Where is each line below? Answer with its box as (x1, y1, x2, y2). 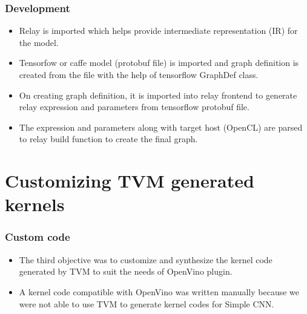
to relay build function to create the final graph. (19, 132, 198, 145)
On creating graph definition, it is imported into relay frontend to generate (19, 88, 297, 101)
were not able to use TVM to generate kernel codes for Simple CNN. (19, 297, 274, 310)
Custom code (5, 229, 70, 244)
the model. (19, 36, 59, 48)
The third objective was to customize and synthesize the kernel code (19, 253, 272, 266)
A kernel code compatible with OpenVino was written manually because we (19, 285, 300, 298)
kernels (5, 192, 65, 217)
